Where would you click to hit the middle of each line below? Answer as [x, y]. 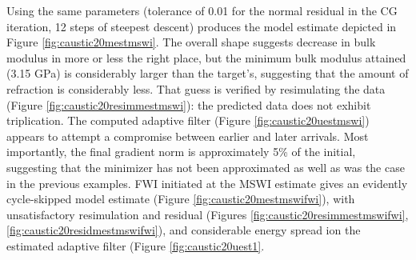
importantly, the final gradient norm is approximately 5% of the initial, [181, 152]
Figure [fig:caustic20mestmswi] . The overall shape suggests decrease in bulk [191, 42]
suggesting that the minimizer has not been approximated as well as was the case [206, 167]
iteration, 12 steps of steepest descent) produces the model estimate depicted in [202, 26]
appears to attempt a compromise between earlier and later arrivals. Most [188, 136]
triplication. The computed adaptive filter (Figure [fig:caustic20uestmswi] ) [188, 120]
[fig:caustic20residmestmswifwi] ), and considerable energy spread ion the [184, 230]
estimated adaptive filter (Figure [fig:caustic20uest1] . [136, 245]
